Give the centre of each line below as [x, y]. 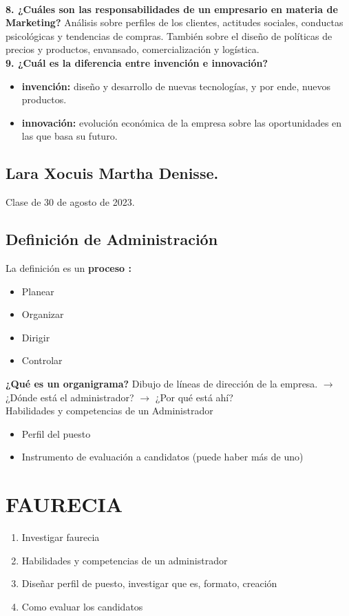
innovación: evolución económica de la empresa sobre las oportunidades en [182, 122]
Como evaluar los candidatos [82, 606]
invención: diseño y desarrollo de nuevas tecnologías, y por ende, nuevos [176, 86]
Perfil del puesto [56, 433]
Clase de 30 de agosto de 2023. [70, 202]
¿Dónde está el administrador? [70, 397]
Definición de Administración [112, 239]
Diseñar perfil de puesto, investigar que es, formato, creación [149, 583]
